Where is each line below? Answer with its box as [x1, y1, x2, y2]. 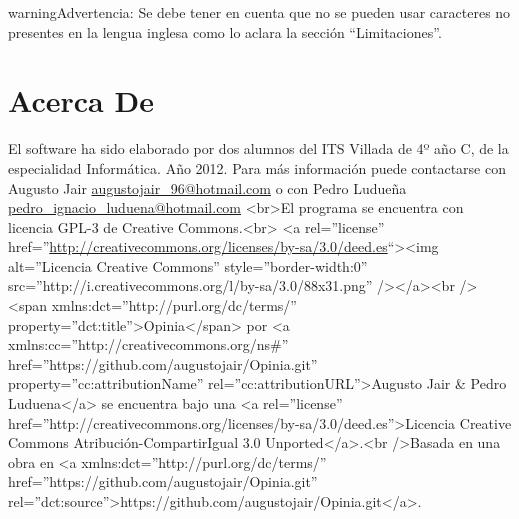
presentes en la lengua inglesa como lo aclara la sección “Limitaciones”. [8, 21, 442, 42]
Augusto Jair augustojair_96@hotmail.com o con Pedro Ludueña [8, 177, 407, 198]
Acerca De [8, 80, 154, 121]
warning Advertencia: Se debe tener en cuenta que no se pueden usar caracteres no [8, 2, 511, 22]
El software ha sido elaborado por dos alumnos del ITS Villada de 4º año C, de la [8, 138, 509, 159]
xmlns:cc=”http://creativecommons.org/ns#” [8, 334, 289, 355]
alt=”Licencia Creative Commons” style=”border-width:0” [8, 255, 368, 276]
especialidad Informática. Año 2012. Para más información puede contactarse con [8, 157, 506, 178]
